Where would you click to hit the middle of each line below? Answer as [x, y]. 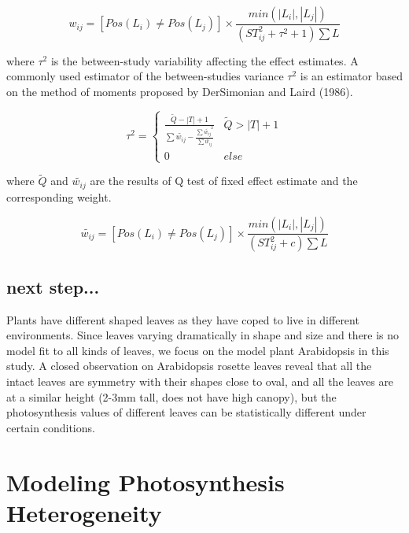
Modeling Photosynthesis [146, 481]
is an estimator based [351, 76]
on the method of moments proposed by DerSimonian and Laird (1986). [180, 92]
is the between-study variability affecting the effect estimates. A [204, 60]
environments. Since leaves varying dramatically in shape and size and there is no [203, 335]
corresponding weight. [59, 196]
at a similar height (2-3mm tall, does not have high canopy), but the [171, 396]
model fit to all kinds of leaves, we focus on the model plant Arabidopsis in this [198, 350]
